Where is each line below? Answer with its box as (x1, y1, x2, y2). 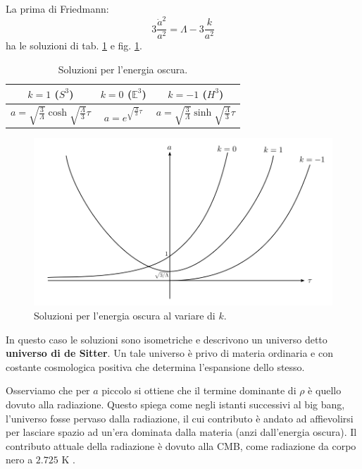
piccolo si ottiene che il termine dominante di (101, 383, 297, 398)
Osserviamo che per (6, 383, 90, 398)
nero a (6, 452, 33, 467)
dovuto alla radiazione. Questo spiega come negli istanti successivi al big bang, (6, 397, 345, 412)
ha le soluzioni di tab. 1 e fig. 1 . (6, 38, 142, 53)
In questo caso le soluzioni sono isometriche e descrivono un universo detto (6, 331, 327, 346)
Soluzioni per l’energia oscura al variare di (34, 308, 216, 323)
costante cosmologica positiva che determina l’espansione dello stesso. (6, 359, 305, 374)
